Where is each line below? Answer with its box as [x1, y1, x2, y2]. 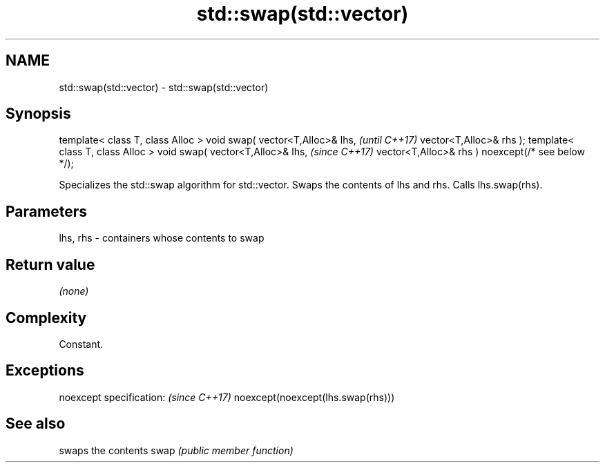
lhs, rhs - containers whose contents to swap [59, 232, 265, 244]
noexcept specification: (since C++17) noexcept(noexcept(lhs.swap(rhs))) [59, 391, 395, 403]
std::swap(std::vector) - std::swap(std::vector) [59, 81, 269, 93]
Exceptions [6, 362, 84, 380]
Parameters [6, 202, 87, 220]
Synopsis [6, 105, 71, 123]
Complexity [6, 309, 87, 326]
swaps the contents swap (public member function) [59, 444, 294, 456]
